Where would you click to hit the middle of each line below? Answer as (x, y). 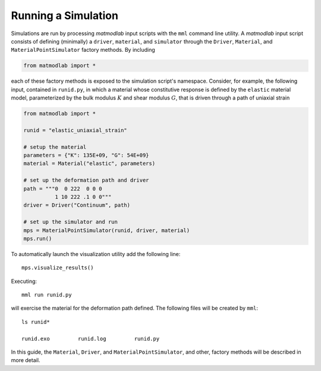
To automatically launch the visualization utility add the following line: (96, 254)
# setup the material (55, 147)
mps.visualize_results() (58, 268)
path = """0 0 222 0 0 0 (63, 188)
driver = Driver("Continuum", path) (77, 205)
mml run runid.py (47, 295)
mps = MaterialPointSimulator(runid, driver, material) (107, 230)
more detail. (26, 360)
